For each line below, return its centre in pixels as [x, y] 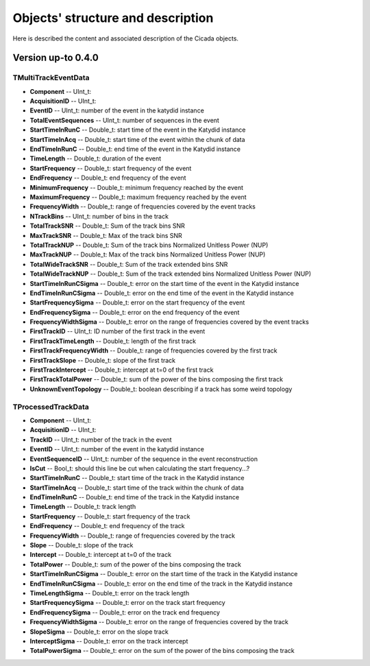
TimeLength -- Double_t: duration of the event [96, 158]
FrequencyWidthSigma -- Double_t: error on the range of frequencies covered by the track [159, 622]
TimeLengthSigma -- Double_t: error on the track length [110, 593]
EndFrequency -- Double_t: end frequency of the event [108, 178]
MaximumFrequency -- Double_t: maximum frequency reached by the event [138, 197]
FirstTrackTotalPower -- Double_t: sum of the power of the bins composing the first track [157, 379]
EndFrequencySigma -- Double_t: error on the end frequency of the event [135, 312]
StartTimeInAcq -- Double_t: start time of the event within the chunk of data [138, 139]
